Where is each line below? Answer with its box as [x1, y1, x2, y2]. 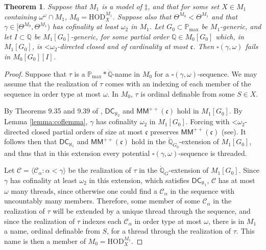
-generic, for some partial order [70, 31, 170, 41]
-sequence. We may [198, 68, 257, 79]
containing [4, 11, 37, 21]
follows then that [4, 136, 57, 147]
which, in [215, 31, 244, 41]
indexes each [82, 215, 122, 226]
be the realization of [68, 165, 131, 175]
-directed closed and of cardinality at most [57, 41, 188, 52]
